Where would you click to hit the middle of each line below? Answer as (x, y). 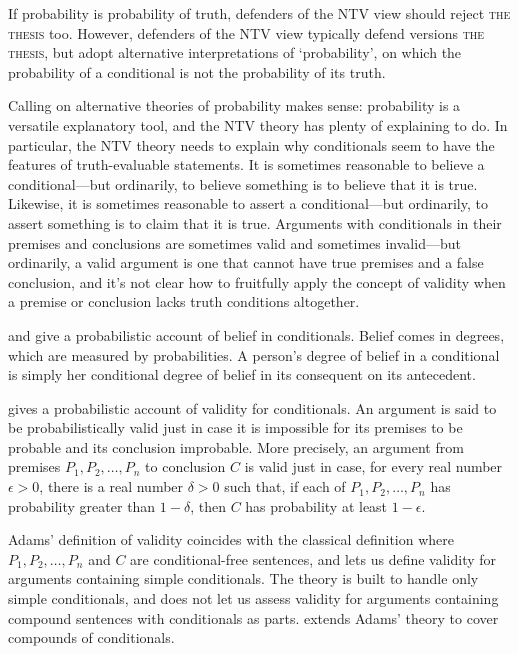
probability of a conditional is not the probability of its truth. (197, 71)
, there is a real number (111, 486)
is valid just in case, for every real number (373, 466)
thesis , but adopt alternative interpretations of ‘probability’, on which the (235, 52)
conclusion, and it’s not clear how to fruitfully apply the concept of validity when (257, 281)
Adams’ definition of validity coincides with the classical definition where (231, 539)
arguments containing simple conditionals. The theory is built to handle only (243, 578)
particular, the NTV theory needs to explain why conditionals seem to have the (251, 144)
